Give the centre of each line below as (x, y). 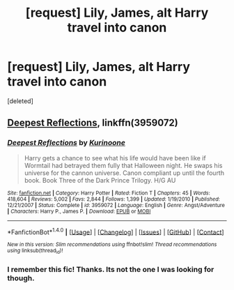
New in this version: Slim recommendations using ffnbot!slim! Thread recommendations (112, 245)
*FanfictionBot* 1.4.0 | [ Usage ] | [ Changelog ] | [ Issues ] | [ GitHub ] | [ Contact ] (116, 231)
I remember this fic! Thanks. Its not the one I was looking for (111, 269)
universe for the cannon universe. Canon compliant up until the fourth (124, 173)
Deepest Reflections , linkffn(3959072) (93, 123)
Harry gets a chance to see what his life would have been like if (115, 158)
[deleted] (20, 101)
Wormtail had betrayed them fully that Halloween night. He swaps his (123, 165)
